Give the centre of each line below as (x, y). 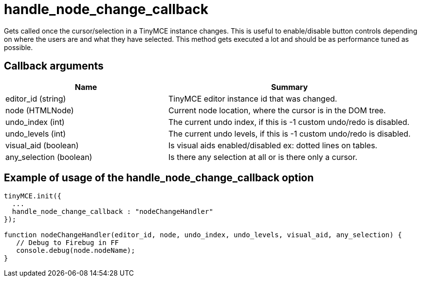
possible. (18, 47)
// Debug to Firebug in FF (68, 243)
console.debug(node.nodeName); (76, 251)
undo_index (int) (35, 122)
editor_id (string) (36, 98)
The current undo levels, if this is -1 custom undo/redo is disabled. (290, 133)
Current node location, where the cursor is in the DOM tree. (277, 110)
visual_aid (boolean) (42, 145)
